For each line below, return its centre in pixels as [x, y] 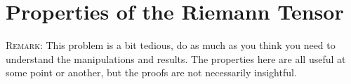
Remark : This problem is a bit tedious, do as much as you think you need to [171, 45]
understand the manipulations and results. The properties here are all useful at [176, 58]
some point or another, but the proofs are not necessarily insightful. [151, 72]
